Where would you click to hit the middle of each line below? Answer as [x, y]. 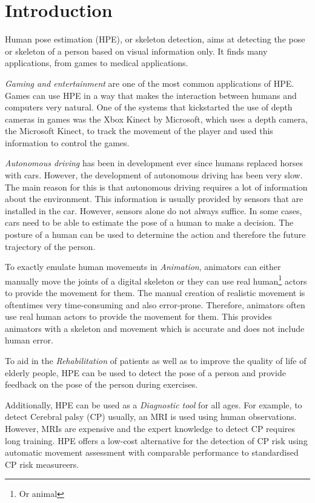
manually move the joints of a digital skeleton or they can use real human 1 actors [156, 280]
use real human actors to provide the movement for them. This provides [138, 316]
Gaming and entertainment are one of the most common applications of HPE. [150, 83]
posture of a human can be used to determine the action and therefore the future [155, 235]
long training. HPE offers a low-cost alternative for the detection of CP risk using [156, 440]
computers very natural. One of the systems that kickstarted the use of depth [149, 107]
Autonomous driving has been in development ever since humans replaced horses [154, 163]
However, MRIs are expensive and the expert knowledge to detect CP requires [150, 428]
